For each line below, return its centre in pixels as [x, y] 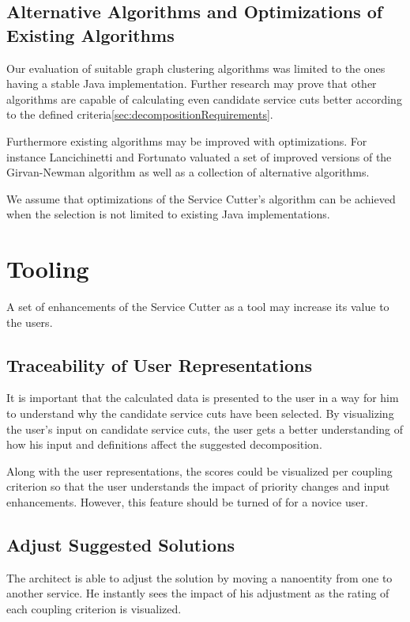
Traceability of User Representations [159, 364]
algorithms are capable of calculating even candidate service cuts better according [204, 99]
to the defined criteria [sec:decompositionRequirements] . [140, 114]
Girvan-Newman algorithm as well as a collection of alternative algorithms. [188, 172]
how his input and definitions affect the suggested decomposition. [164, 444]
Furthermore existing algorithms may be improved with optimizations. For [187, 140]
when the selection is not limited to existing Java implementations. [168, 214]
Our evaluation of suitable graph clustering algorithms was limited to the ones [196, 68]
